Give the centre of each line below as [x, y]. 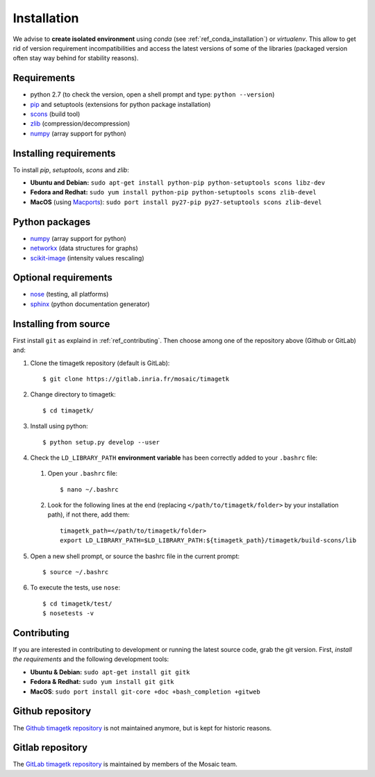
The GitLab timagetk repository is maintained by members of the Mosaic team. [125, 765]
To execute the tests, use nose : [75, 587]
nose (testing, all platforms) [69, 294]
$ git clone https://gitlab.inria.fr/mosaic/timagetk [136, 379]
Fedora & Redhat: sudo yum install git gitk [102, 682]
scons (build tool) [55, 114]
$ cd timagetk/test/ [77, 603]
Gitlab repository [50, 747]
